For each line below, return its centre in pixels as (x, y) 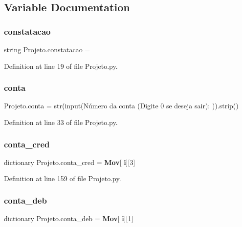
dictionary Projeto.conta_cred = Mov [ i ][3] (70, 162)
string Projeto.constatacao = (47, 49)
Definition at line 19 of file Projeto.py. (61, 66)
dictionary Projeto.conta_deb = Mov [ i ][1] (69, 218)
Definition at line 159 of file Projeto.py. (63, 178)
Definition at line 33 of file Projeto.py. (61, 122)
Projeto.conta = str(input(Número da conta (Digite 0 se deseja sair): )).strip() (121, 106)
